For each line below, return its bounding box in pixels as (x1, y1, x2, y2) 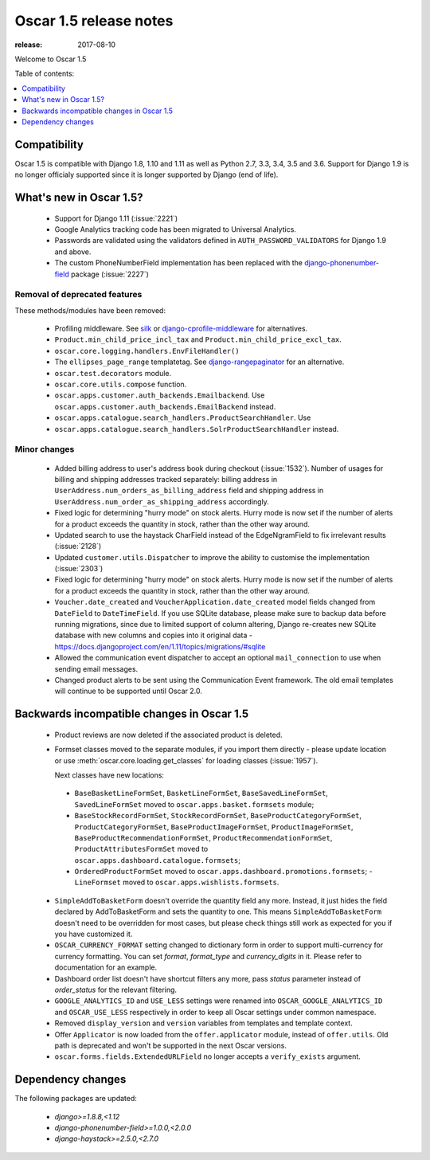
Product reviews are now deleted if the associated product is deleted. (54, 730, 283, 739)
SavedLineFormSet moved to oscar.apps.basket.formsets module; (74, 799, 315, 809)
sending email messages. (54, 664, 139, 673)
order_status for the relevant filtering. (54, 985, 178, 994)
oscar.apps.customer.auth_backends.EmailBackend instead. (54, 402, 276, 411)
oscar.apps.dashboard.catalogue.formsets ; (74, 855, 240, 864)
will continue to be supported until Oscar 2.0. (54, 686, 202, 696)
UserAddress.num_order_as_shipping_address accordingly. (54, 496, 270, 506)
